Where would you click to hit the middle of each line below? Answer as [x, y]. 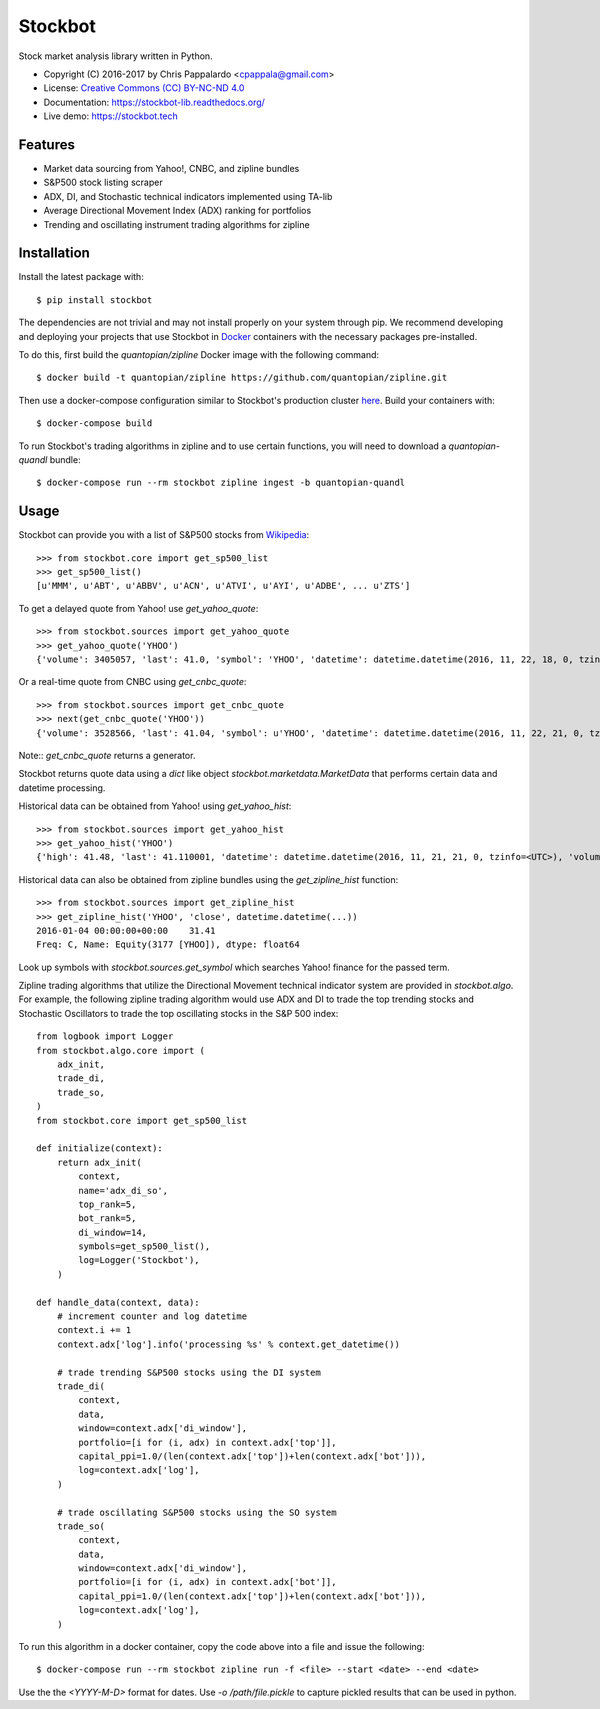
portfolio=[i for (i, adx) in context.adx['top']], [207, 1442]
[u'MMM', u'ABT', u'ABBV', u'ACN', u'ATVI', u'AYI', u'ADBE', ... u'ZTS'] [223, 586]
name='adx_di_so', [123, 1190]
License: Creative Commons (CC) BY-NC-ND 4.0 [144, 88]
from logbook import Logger [105, 1036]
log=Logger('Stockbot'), [139, 1260]
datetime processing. [62, 787]
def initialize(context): [100, 1148]
